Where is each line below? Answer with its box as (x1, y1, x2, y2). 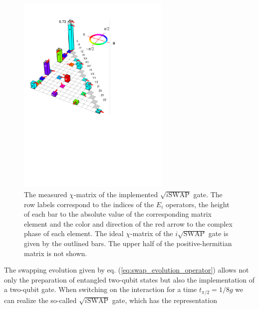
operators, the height (165, 199, 230, 209)
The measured (24, 189, 67, 200)
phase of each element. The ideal (24, 228, 124, 239)
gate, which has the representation (112, 295, 217, 305)
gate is (208, 228, 229, 239)
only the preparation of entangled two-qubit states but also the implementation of (4, 274, 255, 285)
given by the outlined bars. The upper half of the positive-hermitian (24, 238, 232, 249)
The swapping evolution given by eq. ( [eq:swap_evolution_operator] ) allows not (4, 265, 249, 275)
